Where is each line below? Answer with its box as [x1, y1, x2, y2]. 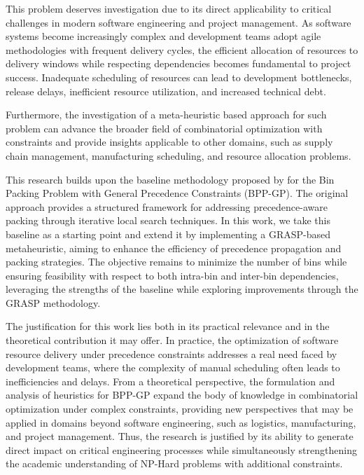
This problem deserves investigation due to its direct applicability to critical [6, 1, 332, 15]
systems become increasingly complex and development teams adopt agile [6, 29, 321, 43]
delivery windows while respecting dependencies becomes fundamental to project [6, 56, 351, 71]
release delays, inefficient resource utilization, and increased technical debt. [6, 83, 326, 98]
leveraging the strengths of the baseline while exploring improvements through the [6, 282, 358, 296]
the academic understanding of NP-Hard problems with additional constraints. [6, 456, 343, 471]
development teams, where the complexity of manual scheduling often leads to [6, 360, 340, 375]
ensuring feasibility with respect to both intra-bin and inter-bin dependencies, [6, 268, 339, 282]
